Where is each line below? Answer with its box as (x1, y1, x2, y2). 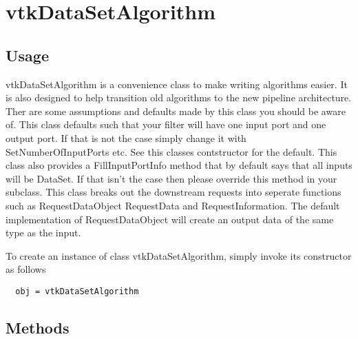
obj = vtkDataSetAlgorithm (15, 286, 139, 296)
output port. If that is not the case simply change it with (6, 130, 246, 145)
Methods (6, 316, 70, 338)
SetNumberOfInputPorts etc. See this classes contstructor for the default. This (6, 144, 337, 158)
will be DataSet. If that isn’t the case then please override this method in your (6, 171, 337, 185)
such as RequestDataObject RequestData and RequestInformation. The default (6, 198, 340, 212)
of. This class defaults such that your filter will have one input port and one (6, 117, 326, 132)
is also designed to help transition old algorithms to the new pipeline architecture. (6, 90, 352, 105)
